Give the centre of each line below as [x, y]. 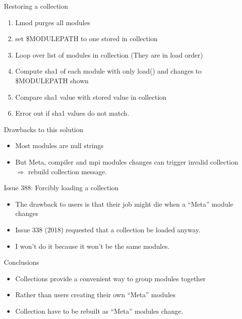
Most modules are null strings [59, 145]
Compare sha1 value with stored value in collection [91, 97]
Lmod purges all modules [53, 22]
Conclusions [22, 262]
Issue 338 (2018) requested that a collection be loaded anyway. [108, 229]
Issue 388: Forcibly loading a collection [61, 188]
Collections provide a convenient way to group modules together [110, 278]
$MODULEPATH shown [52, 80]
